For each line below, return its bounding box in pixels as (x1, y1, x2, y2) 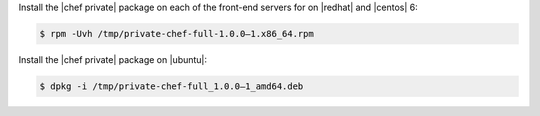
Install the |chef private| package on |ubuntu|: (18, 53, 208, 65)
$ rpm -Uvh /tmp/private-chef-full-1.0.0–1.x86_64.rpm (39, 28, 314, 39)
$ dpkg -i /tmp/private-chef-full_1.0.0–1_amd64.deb (39, 80, 304, 92)
